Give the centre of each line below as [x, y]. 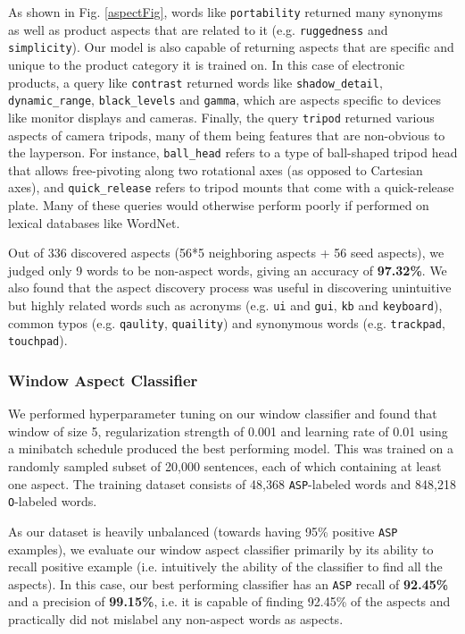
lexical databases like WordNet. [94, 222]
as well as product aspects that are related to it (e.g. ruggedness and [198, 29]
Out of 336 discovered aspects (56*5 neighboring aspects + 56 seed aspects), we [226, 253]
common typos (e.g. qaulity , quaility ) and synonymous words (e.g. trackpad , [227, 322]
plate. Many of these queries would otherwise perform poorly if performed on [219, 205]
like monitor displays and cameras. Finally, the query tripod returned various [221, 117]
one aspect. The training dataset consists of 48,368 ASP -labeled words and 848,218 [232, 483]
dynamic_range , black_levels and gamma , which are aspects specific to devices [224, 100]
